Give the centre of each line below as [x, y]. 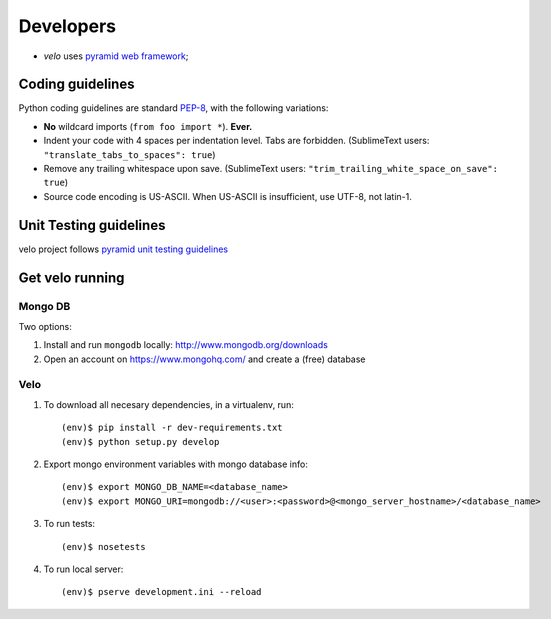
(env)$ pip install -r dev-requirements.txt [172, 428]
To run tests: [69, 524]
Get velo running [71, 277]
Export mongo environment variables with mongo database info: [176, 464]
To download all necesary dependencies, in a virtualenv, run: [168, 404]
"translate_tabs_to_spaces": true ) [129, 154]
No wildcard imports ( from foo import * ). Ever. [148, 126]
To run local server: [83, 569]
